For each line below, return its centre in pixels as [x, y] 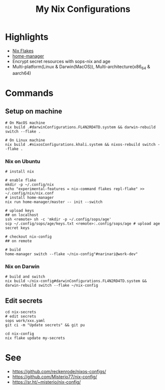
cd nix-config [20, 334]
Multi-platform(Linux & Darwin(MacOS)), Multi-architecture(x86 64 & [81, 67]
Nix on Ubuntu [23, 161]
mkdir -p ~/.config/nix [30, 185]
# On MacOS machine [25, 123]
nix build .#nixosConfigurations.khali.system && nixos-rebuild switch [80, 144]
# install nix [20, 172]
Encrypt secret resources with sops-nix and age [61, 61]
